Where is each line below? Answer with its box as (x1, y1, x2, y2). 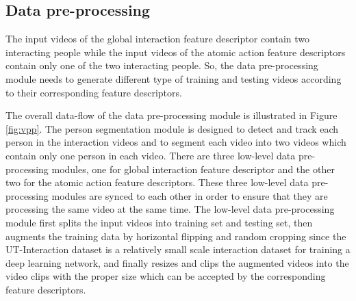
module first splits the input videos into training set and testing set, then (5, 215, 313, 229)
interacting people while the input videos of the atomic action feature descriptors (5, 44, 346, 59)
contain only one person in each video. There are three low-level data (5, 148, 296, 162)
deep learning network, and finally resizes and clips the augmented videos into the (5, 255, 349, 270)
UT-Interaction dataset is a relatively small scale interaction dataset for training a (5, 242, 351, 257)
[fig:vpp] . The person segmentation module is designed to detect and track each (5, 121, 339, 135)
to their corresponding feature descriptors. (5, 85, 182, 99)
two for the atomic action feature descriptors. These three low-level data (5, 175, 309, 189)
